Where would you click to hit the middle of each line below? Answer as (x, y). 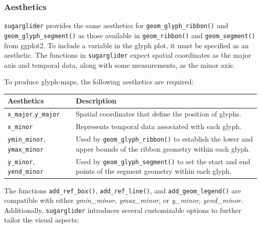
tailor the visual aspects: (42, 220)
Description (96, 101)
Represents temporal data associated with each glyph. (159, 126)
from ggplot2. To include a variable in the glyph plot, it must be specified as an (126, 45)
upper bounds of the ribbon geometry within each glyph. (163, 148)
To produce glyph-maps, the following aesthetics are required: (99, 82)
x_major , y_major (34, 114)
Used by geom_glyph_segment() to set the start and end (163, 161)
